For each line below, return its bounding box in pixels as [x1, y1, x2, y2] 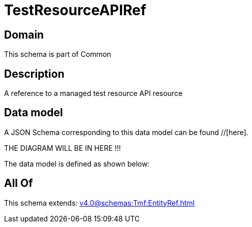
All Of [4, 177, 33, 190]
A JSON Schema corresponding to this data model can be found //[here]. [4, 127, 248, 137]
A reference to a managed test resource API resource [4, 89, 183, 98]
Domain [4, 28, 44, 41]
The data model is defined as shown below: [4, 159, 150, 168]
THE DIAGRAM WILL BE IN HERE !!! [4, 143, 121, 152]
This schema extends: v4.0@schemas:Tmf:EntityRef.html [4, 198, 195, 207]
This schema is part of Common [4, 50, 111, 59]
